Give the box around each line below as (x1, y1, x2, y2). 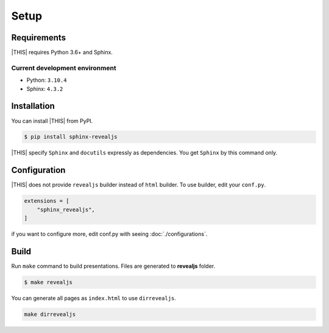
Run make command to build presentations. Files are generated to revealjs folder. (11, 263, 216, 270)
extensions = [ (24, 197, 69, 205)
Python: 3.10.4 (26, 76, 67, 84)
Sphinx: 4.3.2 (26, 85, 63, 92)
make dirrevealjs (24, 310, 76, 318)
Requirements (11, 32, 66, 43)
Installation (11, 101, 55, 111)
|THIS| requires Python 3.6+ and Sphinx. (11, 49, 113, 56)
